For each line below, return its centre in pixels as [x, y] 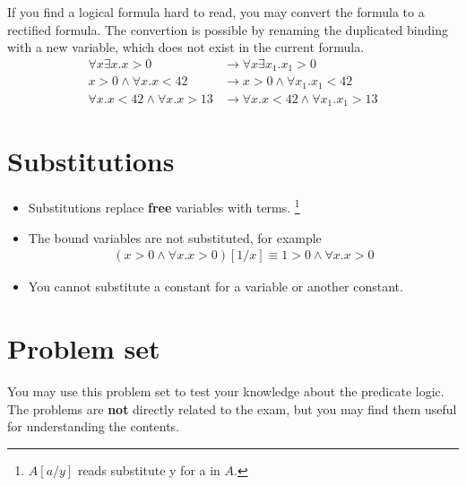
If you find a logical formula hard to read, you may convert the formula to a [216, 12]
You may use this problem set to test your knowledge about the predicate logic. [226, 391]
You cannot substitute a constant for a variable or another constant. [216, 286]
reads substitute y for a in [149, 469]
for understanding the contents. [93, 426]
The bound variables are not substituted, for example [175, 237]
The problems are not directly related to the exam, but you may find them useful [232, 408]
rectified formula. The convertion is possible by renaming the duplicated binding [228, 29]
